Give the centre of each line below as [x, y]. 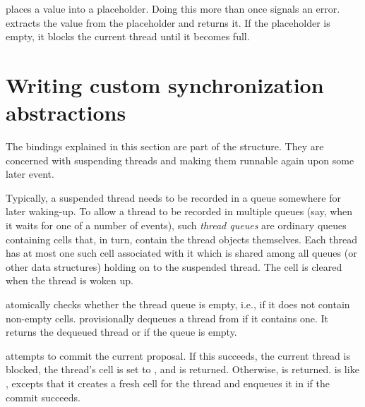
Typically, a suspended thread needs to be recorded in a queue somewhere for [173, 197]
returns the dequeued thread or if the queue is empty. [121, 332]
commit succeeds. [43, 397]
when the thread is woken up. [70, 280]
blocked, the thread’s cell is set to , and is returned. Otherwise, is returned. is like [182, 369]
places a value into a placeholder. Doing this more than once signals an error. [173, 8]
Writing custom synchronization [165, 84]
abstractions [66, 113]
